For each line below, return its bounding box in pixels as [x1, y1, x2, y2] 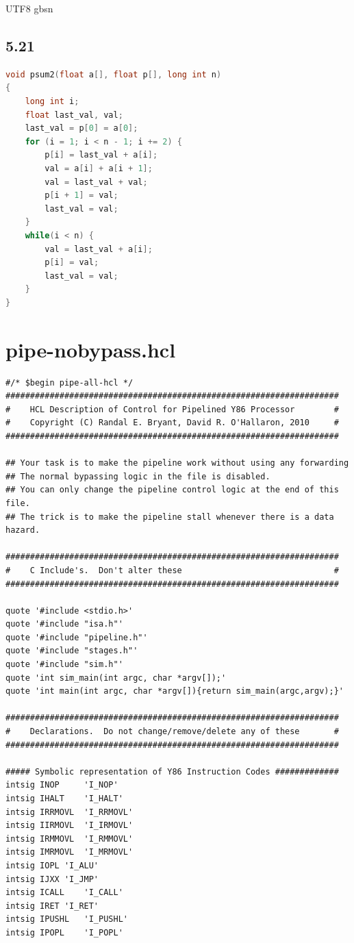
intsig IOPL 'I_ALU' [5, 860, 99, 870]
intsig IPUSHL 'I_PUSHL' [5, 914, 128, 925]
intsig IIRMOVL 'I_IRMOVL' [5, 820, 134, 831]
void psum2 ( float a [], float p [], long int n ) [5, 69, 222, 79]
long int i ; [25, 96, 79, 106]
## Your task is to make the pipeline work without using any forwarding [5, 458, 349, 468]
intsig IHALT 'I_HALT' [5, 794, 123, 804]
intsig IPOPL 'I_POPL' [5, 927, 123, 938]
